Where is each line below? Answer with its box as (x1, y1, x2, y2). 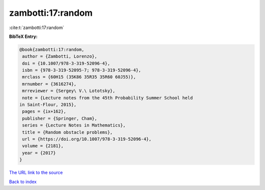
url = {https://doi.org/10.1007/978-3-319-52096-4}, (22, 136, 152, 142)
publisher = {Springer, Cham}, (22, 116, 98, 121)
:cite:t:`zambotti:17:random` (9, 25, 64, 31)
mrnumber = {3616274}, (22, 81, 77, 87)
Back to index (9, 179, 37, 185)
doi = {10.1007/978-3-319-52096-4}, (22, 61, 110, 66)
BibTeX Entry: (9, 33, 38, 39)
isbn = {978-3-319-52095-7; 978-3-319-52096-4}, (22, 67, 141, 73)
